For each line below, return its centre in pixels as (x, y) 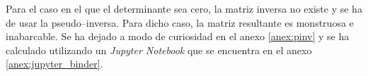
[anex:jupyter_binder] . (54, 64)
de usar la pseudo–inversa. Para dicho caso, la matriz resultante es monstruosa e (180, 22)
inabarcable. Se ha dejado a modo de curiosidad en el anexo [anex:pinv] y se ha (178, 36)
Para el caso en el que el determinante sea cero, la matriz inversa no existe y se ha (184, 8)
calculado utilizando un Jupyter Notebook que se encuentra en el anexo (159, 50)
